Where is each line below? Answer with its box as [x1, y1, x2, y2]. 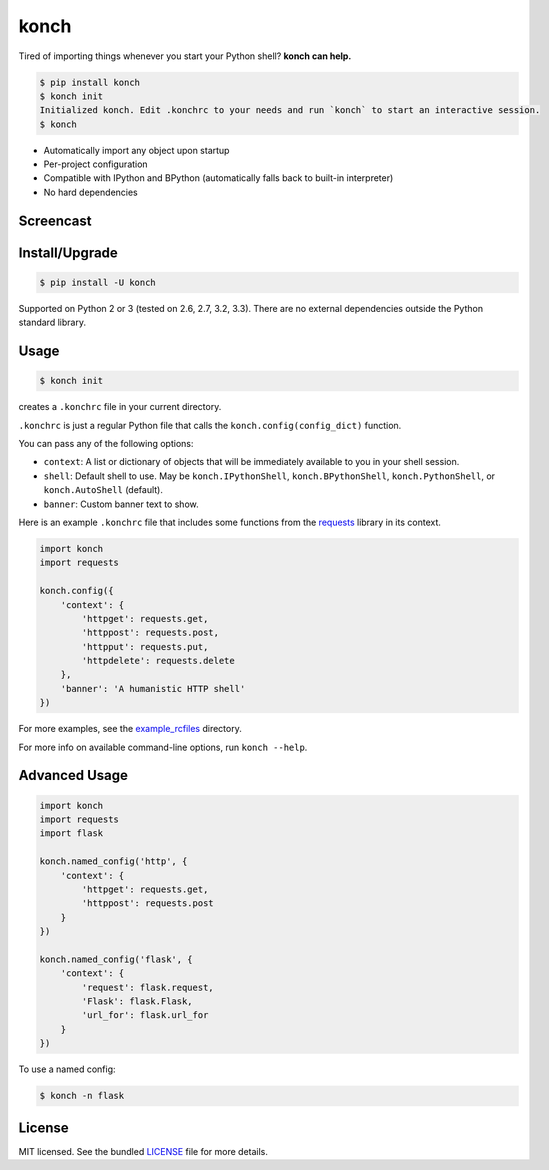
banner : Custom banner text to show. [43, 498, 199, 510]
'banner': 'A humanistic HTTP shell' [60, 683, 246, 694]
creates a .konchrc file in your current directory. [18, 401, 222, 413]
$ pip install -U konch [39, 276, 157, 288]
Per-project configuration [43, 158, 149, 170]
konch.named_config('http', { [39, 856, 188, 867]
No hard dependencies [43, 186, 139, 198]
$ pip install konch [39, 76, 140, 88]
